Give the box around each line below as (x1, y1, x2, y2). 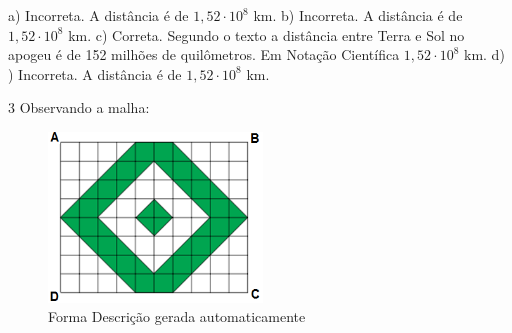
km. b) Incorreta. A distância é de (253, 5, 463, 25)
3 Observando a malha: (8, 97, 150, 118)
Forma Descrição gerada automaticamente (48, 306, 306, 327)
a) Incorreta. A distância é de (8, 5, 189, 25)
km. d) (464, 44, 505, 65)
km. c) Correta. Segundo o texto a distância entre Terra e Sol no (68, 24, 465, 45)
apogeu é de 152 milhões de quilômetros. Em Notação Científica (8, 44, 400, 65)
